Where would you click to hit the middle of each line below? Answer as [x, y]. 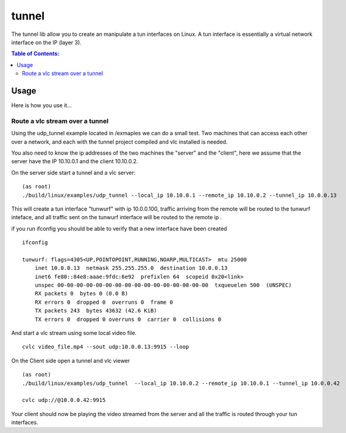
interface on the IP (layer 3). [46, 42]
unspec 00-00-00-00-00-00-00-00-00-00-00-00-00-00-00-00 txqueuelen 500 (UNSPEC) [163, 285]
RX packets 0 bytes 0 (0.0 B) [81, 294]
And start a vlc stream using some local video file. [74, 333]
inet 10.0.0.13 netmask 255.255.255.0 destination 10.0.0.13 [131, 268]
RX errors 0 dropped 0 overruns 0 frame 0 [104, 302]
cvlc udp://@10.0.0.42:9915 [64, 400]
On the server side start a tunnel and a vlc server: [73, 172]
